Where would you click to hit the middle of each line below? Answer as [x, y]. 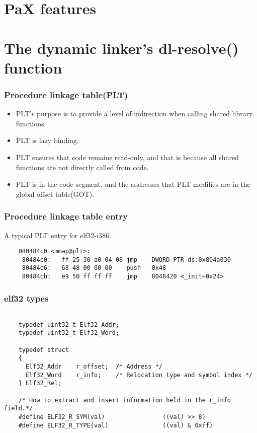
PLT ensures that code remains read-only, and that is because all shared [127, 157]
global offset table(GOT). [55, 194]
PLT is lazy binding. [47, 140]
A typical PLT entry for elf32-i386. [58, 235]
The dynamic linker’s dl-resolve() [121, 48]
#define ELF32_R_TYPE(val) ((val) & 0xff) [116, 425]
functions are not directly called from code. [82, 167]
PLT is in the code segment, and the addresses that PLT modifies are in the [133, 184]
